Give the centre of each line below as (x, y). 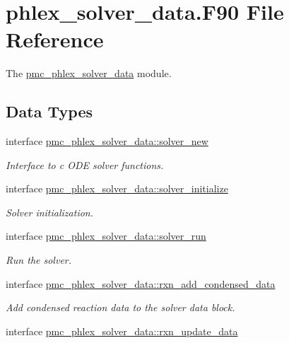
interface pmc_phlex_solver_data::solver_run (106, 236)
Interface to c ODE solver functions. (85, 164)
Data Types (49, 111)
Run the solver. (39, 260)
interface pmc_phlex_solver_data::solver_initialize (117, 188)
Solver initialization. (49, 212)
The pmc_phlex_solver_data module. (89, 73)
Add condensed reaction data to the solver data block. (120, 307)
